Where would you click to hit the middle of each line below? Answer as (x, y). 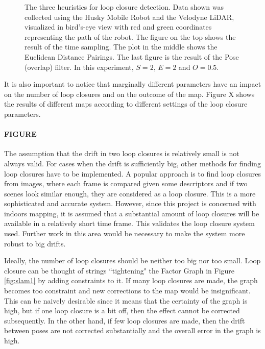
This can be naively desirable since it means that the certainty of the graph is (126, 300)
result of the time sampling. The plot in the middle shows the (121, 47)
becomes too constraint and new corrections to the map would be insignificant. (127, 291)
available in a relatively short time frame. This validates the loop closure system (129, 223)
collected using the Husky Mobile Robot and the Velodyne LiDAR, (129, 17)
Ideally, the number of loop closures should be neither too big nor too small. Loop (132, 260)
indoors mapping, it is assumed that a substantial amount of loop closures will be (132, 213)
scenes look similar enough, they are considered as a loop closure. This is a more (130, 193)
